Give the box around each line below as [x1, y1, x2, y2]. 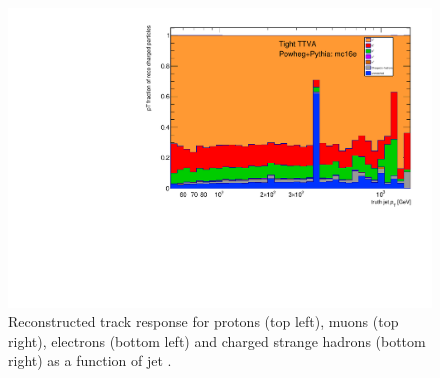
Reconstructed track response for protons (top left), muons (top [8, 311, 399, 332]
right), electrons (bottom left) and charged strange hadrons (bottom [8, 330, 426, 351]
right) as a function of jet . [8, 350, 172, 371]
